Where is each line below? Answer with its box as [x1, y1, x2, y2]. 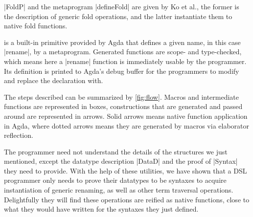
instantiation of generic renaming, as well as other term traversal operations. [4, 185, 233, 195]
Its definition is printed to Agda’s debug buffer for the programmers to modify [4, 65, 239, 76]
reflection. [4, 130, 33, 140]
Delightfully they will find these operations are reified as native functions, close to [4, 194, 250, 204]
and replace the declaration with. [4, 75, 103, 86]
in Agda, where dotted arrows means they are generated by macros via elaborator [4, 120, 250, 130]
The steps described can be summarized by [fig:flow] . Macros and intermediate [4, 91, 239, 102]
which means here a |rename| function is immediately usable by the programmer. [4, 56, 247, 66]
